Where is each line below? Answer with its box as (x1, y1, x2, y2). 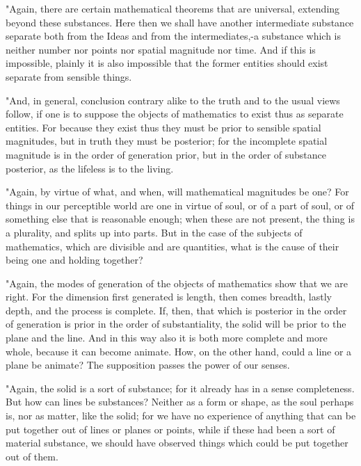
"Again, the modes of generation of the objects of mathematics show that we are (6, 275, 348, 290)
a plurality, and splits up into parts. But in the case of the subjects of (6, 225, 303, 239)
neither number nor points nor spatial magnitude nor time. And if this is (6, 42, 316, 56)
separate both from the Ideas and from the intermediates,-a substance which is (6, 29, 342, 43)
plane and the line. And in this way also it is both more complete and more (6, 330, 328, 345)
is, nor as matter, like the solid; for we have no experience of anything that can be (6, 408, 356, 423)
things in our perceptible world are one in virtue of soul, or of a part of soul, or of (6, 198, 355, 212)
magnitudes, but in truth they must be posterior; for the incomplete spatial (6, 134, 328, 148)
